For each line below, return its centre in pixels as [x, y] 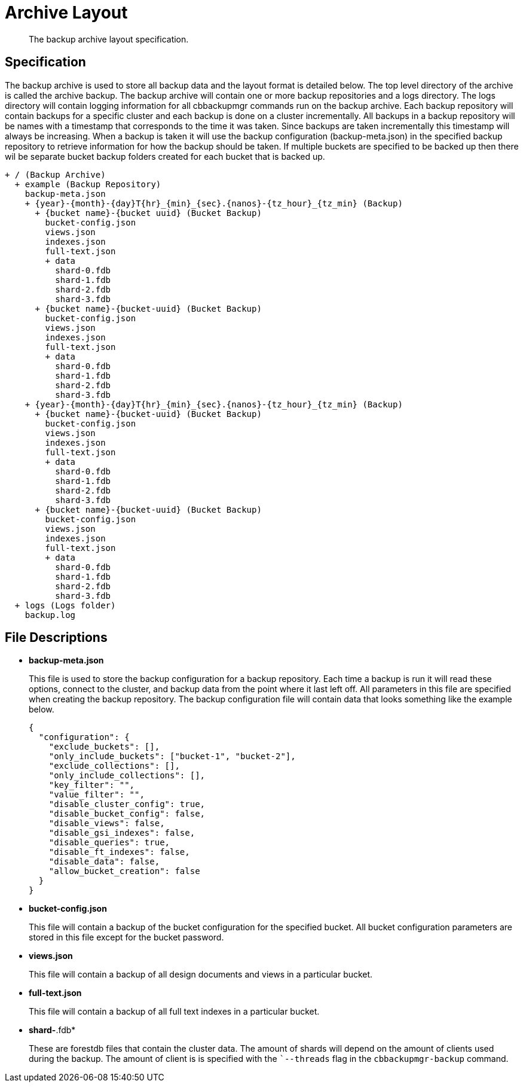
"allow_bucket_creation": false [124, 871]
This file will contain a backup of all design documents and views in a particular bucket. [201, 975]
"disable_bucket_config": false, [127, 814]
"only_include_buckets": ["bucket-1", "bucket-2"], [172, 756]
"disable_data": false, [104, 862]
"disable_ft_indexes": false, [119, 852]
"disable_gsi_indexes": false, [122, 833]
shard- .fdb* [52, 1030]
